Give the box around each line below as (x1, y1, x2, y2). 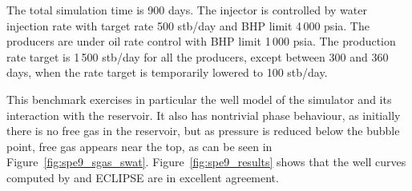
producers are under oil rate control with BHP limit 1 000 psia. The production (6, 33, 396, 50)
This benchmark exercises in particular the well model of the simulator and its (6, 90, 392, 107)
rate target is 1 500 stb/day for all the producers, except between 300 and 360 (6, 48, 389, 65)
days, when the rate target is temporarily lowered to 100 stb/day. (6, 64, 328, 81)
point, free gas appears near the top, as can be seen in (6, 137, 273, 154)
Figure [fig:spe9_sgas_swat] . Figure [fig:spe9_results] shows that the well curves (6, 153, 406, 170)
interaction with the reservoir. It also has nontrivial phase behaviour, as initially (6, 106, 401, 123)
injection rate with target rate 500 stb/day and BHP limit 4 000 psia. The (6, 17, 370, 34)
